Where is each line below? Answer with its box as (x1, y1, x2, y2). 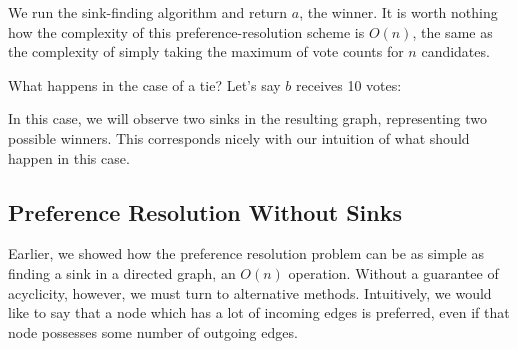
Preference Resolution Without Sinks (8, 196, 403, 227)
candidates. (421, 41, 490, 62)
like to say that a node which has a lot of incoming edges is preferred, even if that (8, 302, 510, 323)
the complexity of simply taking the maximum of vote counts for (8, 41, 404, 62)
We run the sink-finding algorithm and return (8, 2, 288, 22)
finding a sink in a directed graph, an (8, 262, 236, 283)
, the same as (412, 21, 493, 42)
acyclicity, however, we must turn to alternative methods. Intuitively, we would (8, 282, 492, 303)
